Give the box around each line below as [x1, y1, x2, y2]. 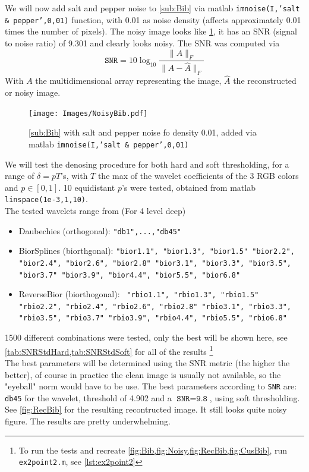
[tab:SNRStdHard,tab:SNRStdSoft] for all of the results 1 [5, 343, 213, 357]
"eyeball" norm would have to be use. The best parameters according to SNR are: [5, 380, 297, 392]
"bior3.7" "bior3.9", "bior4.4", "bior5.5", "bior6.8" [18, 270, 241, 279]
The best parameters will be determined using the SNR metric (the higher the [5, 356, 290, 369]
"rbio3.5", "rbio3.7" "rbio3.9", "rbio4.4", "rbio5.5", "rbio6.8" [18, 314, 287, 323]
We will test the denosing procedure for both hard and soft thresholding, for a [5, 158, 289, 170]
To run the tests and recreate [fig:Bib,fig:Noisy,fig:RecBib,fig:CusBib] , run [18, 443, 288, 456]
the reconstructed [233, 74, 297, 87]
